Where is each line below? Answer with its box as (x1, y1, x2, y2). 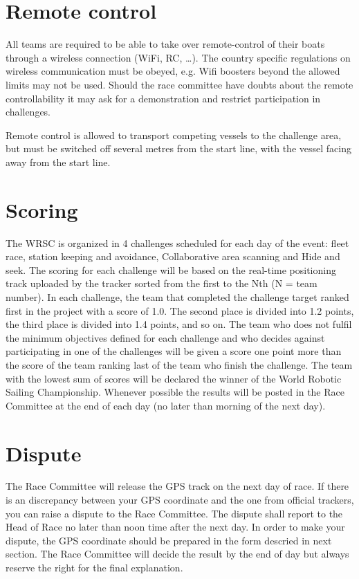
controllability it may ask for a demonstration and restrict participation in (6, 91, 321, 105)
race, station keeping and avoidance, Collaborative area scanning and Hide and (6, 249, 340, 264)
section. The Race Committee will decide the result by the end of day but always (6, 546, 349, 561)
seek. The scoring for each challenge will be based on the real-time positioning (6, 262, 336, 277)
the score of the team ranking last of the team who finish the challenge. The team (6, 357, 353, 371)
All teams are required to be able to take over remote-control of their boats (6, 37, 325, 51)
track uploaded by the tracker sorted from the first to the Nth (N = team (6, 276, 317, 291)
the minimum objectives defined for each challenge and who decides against (6, 330, 325, 344)
